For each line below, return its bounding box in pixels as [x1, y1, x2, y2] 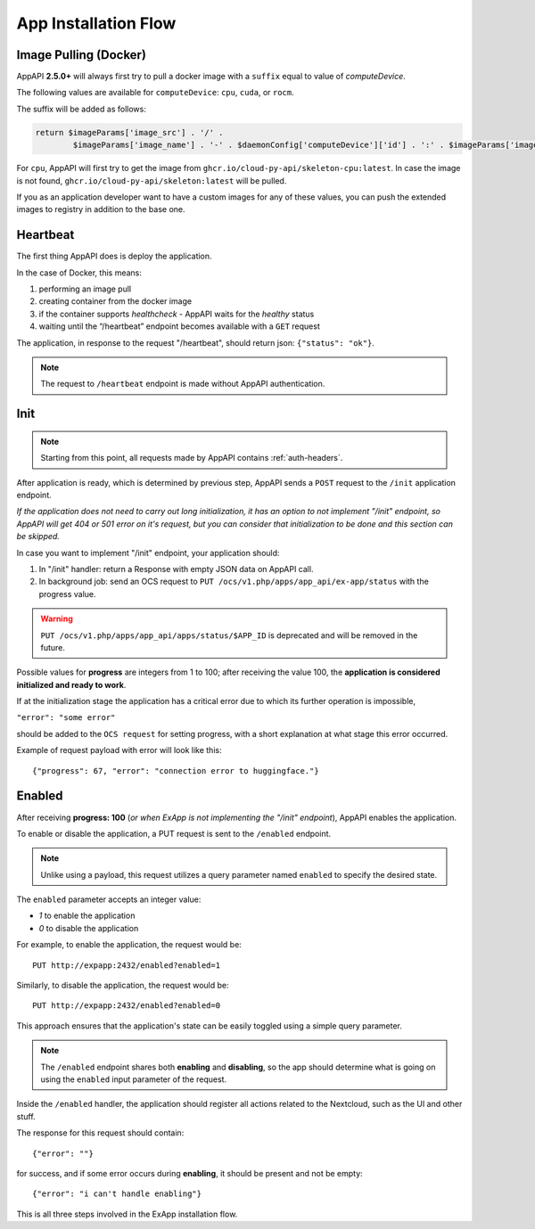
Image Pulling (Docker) [16, 47, 147, 62]
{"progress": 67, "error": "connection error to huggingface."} [32, 766, 320, 775]
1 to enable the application [38, 910, 136, 922]
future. [40, 642, 66, 652]
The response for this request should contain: [16, 1127, 185, 1138]
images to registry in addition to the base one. [16, 204, 186, 215]
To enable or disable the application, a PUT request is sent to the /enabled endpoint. [16, 828, 332, 839]
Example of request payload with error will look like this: [16, 745, 222, 756]
